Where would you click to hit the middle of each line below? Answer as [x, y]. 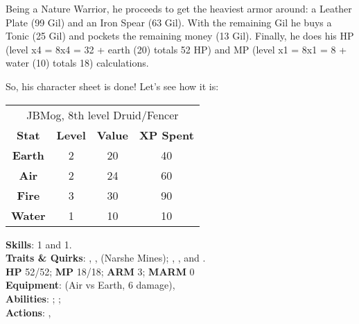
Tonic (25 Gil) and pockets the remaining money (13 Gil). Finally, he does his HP [180, 36]
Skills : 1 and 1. [39, 244]
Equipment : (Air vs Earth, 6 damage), [90, 285]
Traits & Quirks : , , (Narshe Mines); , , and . [106, 258]
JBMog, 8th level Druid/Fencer [103, 114]
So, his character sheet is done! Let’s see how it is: [112, 86]
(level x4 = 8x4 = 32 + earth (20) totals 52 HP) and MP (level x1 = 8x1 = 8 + [176, 49]
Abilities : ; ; [33, 298]
